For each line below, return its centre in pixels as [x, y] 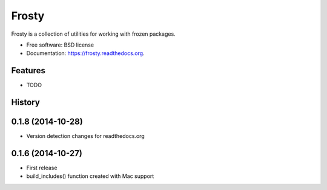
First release [42, 168]
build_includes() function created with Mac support [90, 176]
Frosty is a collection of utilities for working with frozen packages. [93, 34]
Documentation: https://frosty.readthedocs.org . [85, 53]
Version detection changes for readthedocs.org [85, 136]
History [26, 103]
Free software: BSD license [60, 45]
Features [28, 70]
